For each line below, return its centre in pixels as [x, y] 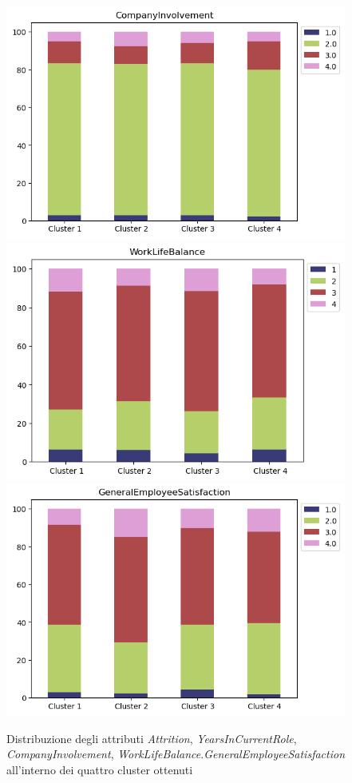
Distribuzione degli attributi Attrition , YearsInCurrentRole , [152, 738]
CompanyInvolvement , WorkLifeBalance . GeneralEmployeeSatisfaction [176, 754]
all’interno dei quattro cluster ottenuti [100, 769]
